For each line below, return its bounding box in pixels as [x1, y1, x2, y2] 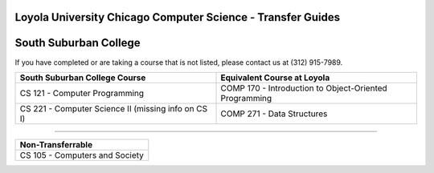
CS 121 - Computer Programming [19, 87, 145, 99]
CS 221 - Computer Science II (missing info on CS [19, 103, 208, 114]
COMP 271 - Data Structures [220, 108, 328, 119]
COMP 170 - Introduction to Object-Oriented [220, 82, 387, 94]
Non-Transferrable [19, 139, 92, 150]
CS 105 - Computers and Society [19, 149, 145, 160]
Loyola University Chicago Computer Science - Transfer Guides [14, 10, 341, 24]
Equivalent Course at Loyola [220, 72, 330, 83]
